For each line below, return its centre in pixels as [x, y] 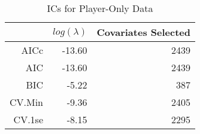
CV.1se [28, 119]
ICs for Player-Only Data [100, 8]
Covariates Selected [143, 32]
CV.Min [27, 102]
